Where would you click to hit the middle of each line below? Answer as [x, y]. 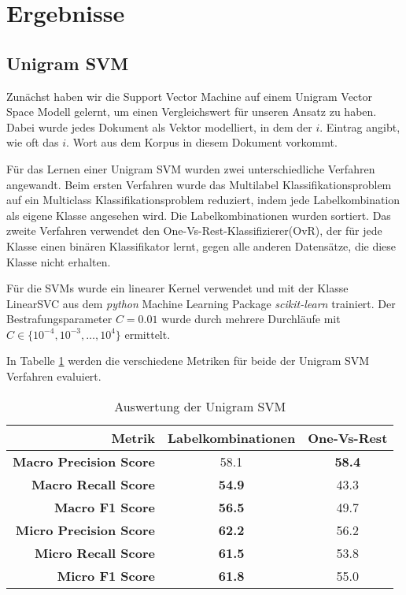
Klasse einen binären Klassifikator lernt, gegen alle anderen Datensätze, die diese [201, 245]
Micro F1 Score [106, 575]
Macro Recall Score [93, 484]
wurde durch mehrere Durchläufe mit [251, 319]
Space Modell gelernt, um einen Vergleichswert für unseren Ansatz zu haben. [192, 112]
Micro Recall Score [94, 552]
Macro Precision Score [84, 461]
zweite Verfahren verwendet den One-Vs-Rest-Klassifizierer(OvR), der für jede [194, 231]
